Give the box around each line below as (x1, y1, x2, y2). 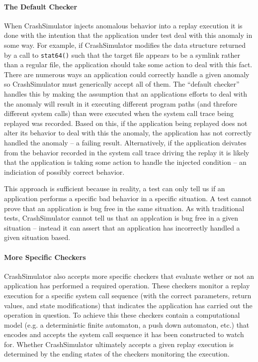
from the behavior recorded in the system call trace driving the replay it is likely (4, 147, 250, 157)
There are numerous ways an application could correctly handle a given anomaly (4, 69, 250, 79)
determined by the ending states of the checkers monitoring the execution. (4, 349, 230, 359)
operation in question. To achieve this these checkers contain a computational (4, 310, 240, 320)
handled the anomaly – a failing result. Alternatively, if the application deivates (4, 137, 247, 147)
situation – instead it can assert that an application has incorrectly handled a (4, 222, 240, 233)
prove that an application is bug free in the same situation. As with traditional (4, 203, 245, 213)
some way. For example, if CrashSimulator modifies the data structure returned (4, 39, 246, 50)
